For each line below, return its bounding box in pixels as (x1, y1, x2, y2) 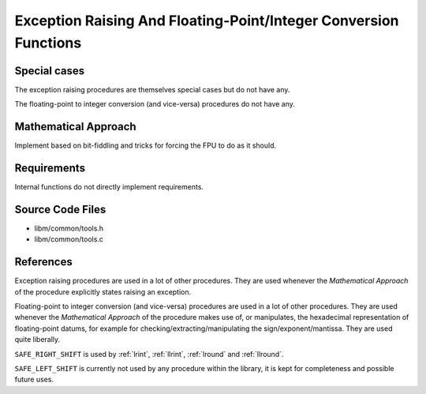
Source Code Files (14, 202, 106, 216)
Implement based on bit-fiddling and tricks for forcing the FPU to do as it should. (14, 141, 277, 150)
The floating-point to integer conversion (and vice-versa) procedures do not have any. (14, 99, 296, 109)
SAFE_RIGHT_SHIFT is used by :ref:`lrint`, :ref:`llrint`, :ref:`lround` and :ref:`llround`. (14, 349, 284, 358)
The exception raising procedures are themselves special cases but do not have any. (14, 84, 290, 94)
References (14, 255, 73, 268)
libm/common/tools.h (34, 223, 104, 233)
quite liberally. (14, 335, 61, 344)
